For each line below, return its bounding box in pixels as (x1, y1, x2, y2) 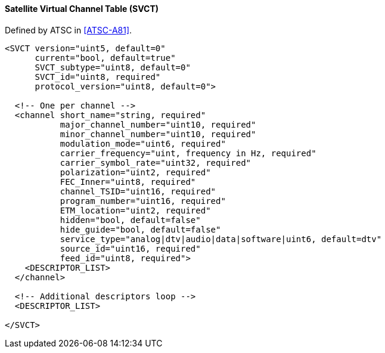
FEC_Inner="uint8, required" (60, 176, 196, 187)
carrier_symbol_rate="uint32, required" (60, 157, 252, 168)
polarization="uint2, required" (60, 167, 211, 177)
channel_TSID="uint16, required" (60, 186, 216, 196)
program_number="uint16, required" (60, 196, 226, 206)
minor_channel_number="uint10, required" (60, 129, 256, 139)
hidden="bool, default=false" (60, 215, 201, 225)
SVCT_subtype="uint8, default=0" (35, 62, 191, 72)
